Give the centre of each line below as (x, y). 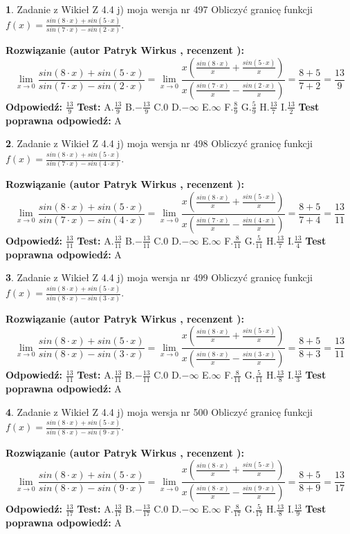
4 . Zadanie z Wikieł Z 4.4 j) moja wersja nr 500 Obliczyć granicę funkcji (159, 411)
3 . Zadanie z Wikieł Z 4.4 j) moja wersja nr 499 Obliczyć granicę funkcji (159, 277)
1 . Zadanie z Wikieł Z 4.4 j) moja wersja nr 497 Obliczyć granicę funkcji (159, 9)
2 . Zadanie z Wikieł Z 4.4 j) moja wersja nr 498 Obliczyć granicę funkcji (159, 143)
